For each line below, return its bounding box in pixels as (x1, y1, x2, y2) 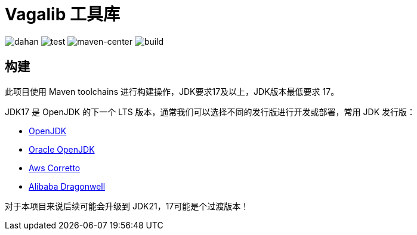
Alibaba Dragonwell (29, 181, 106, 191)
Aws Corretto (29, 162, 81, 173)
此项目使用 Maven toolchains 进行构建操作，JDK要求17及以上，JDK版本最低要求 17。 (5, 86, 339, 97)
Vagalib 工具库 (5, 4, 120, 24)
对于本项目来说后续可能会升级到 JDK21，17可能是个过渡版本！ (5, 200, 249, 211)
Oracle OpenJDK (29, 144, 95, 154)
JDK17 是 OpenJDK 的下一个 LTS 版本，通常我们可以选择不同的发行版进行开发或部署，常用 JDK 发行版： (5, 106, 415, 117)
